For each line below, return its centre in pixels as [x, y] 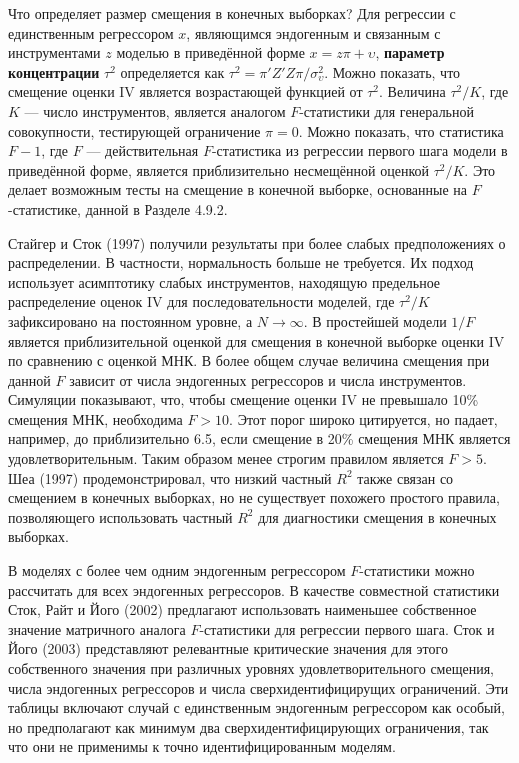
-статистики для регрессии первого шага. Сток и [347, 628]
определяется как [172, 71]
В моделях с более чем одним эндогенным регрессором [177, 570]
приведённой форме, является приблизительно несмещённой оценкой [218, 169]
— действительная [142, 150]
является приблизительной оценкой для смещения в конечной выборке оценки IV [256, 340]
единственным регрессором [91, 32]
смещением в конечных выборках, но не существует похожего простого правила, [254, 497]
